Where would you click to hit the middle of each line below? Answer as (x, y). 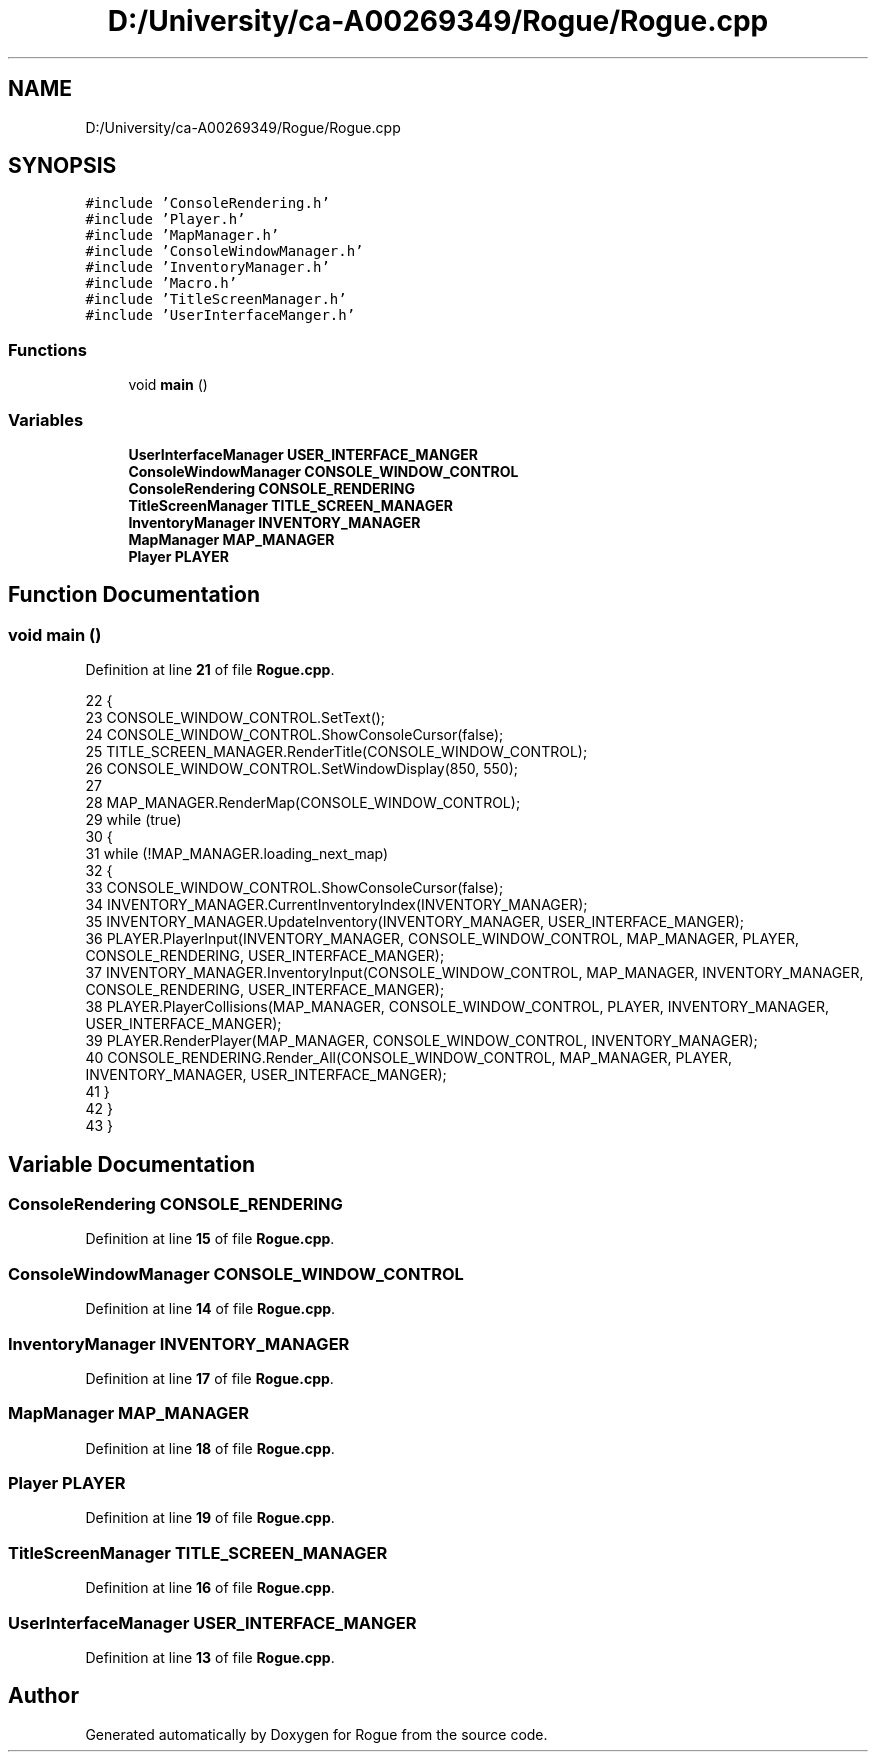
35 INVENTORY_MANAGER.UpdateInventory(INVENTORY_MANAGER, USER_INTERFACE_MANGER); (415, 922)
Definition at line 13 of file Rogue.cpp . (210, 1657)
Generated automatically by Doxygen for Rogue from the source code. (316, 1734)
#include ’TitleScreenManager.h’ (216, 299)
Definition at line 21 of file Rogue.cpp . (210, 670)
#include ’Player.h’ (165, 219)
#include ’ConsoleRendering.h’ (207, 203)
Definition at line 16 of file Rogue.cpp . (210, 1588)
